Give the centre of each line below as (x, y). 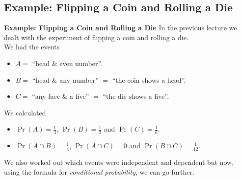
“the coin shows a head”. (149, 79)
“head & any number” (65, 79)
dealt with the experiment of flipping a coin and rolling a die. (96, 37)
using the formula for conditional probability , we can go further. (99, 171)
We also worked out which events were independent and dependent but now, (119, 162)
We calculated (25, 112)
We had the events (32, 47)
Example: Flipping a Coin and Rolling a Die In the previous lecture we (120, 28)
